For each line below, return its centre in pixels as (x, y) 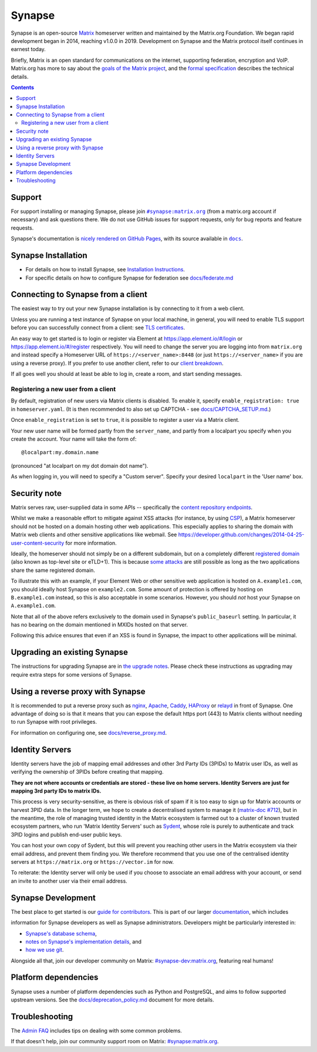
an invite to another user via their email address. (69, 881)
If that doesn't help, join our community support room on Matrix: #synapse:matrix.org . (115, 1041)
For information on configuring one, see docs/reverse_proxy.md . (89, 733)
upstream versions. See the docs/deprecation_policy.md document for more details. (112, 1000)
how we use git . (45, 950)
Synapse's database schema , (61, 933)
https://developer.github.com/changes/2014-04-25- (241, 535)
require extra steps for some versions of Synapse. (71, 674)
